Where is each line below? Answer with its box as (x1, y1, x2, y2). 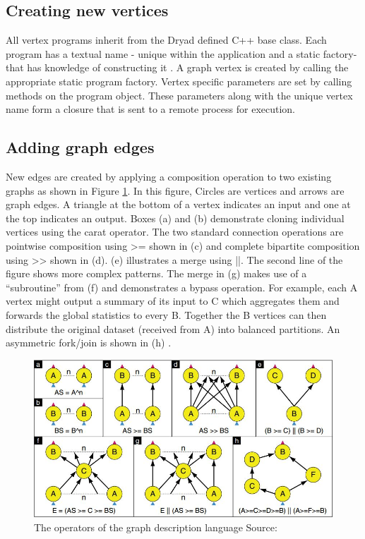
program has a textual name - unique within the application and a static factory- (6, 46, 357, 61)
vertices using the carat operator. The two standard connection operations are (6, 224, 344, 239)
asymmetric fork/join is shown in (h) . (6, 335, 172, 350)
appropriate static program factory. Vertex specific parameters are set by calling (6, 73, 352, 88)
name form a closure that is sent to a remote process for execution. (6, 102, 296, 116)
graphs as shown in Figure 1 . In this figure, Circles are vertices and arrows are (6, 183, 345, 198)
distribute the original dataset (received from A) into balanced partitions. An (6, 321, 340, 336)
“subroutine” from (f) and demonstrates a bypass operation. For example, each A (6, 279, 358, 294)
